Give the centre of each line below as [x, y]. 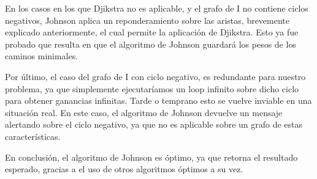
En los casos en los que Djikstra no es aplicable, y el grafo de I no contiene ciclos [157, 8]
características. [33, 136]
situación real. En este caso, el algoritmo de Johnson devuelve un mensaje [144, 112]
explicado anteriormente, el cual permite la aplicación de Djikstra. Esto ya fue [152, 32]
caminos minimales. [42, 56]
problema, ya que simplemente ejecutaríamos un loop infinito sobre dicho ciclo [152, 88]
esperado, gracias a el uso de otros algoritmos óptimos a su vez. [124, 169]
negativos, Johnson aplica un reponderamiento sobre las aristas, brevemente [147, 20]
